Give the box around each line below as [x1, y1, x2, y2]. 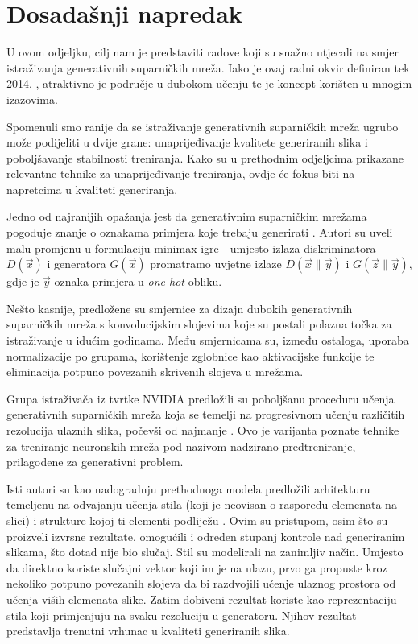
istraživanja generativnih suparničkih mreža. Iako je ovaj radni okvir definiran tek [6, 59, 410, 76]
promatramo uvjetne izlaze [150, 255, 282, 272]
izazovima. [6, 90, 58, 107]
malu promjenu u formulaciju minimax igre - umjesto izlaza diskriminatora [6, 239, 376, 256]
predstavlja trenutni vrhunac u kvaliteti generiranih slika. [6, 622, 290, 639]
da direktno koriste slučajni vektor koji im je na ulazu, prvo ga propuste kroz [6, 559, 387, 576]
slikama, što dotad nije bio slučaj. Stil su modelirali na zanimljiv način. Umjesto [6, 543, 404, 560]
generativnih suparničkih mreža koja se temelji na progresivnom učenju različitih [6, 406, 405, 423]
